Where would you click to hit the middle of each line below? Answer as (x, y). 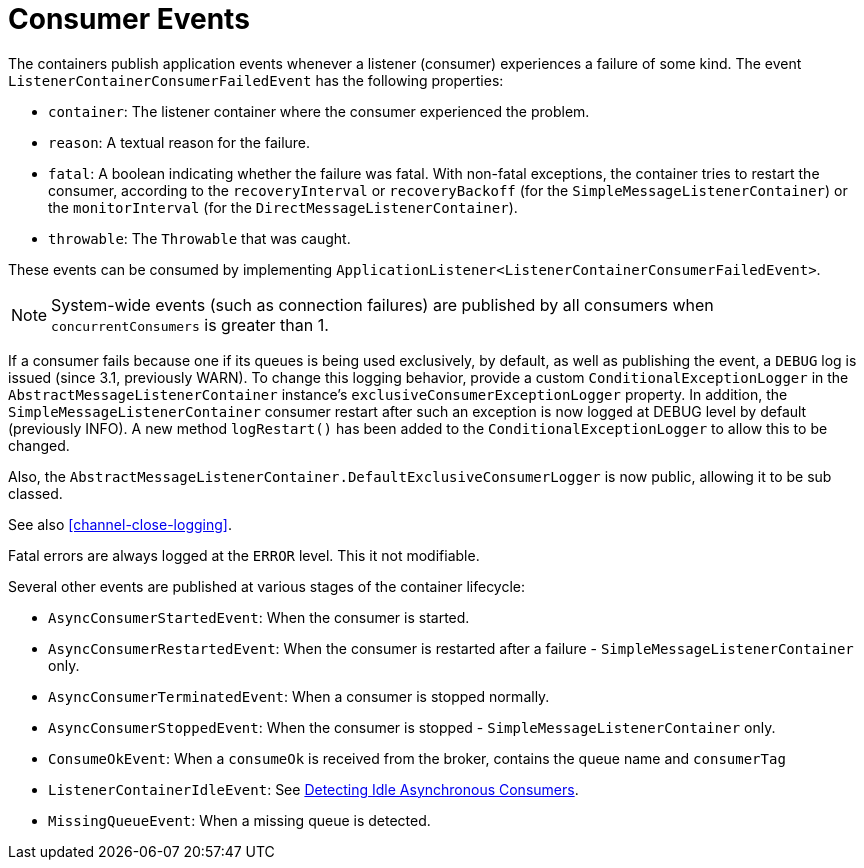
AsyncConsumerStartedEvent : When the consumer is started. (259, 617)
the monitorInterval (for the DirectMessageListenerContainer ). (283, 207)
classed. (35, 493)
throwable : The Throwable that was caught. (199, 238)
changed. (39, 445)
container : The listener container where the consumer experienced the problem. (319, 111)
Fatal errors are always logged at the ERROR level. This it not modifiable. (244, 555)
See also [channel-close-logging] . (120, 524)
